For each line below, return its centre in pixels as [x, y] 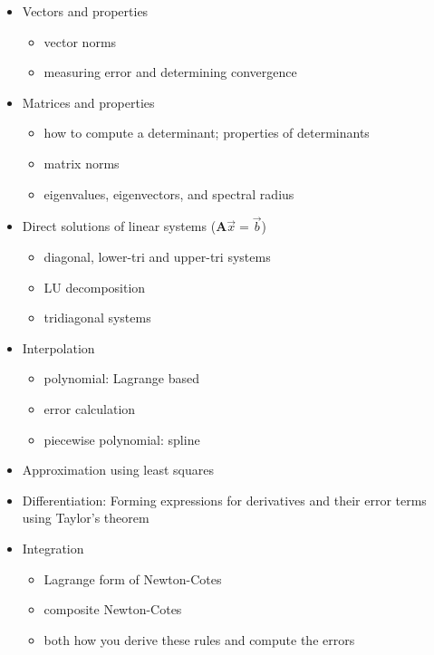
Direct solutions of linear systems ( [119, 226]
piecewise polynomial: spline [122, 439]
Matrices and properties [88, 102]
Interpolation [58, 347]
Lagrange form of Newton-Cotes [133, 578]
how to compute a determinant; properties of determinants [207, 133]
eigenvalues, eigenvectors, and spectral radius [169, 193]
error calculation [90, 408]
